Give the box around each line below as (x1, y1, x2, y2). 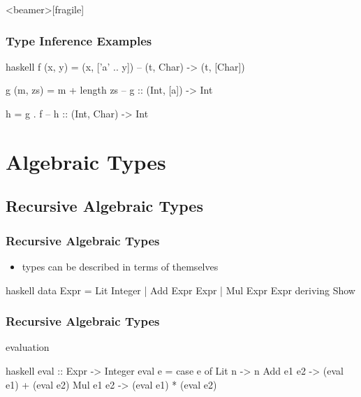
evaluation (6, 340, 50, 354)
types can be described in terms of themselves (22, 259, 219, 273)
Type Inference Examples (6, 31, 152, 49)
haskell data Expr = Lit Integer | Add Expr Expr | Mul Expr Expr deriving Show (6, 282, 355, 297)
